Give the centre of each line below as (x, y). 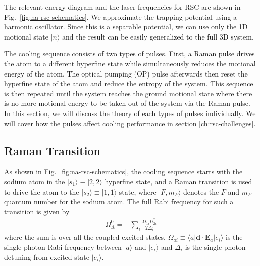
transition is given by (37, 211)
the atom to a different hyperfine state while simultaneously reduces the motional (130, 63)
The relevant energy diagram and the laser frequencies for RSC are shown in (122, 7)
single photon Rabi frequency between (63, 246)
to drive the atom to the (42, 191)
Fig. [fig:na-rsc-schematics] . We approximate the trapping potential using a (121, 16)
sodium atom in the (35, 181)
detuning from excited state (47, 257)
